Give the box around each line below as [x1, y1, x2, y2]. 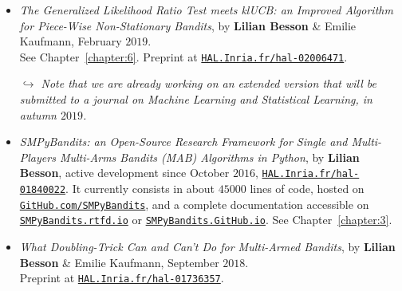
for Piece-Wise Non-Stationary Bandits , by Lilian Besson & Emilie [19, 17, 357, 33]
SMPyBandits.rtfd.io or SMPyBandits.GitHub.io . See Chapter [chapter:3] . [19, 211, 392, 228]
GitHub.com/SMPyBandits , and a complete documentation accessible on [19, 195, 369, 212]
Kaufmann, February [19, 33, 122, 49]
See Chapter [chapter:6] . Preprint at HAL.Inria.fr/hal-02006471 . [19, 48, 348, 65]
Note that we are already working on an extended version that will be [41, 75, 377, 92]
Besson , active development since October [19, 164, 230, 181]
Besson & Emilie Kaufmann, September [19, 254, 219, 270]
